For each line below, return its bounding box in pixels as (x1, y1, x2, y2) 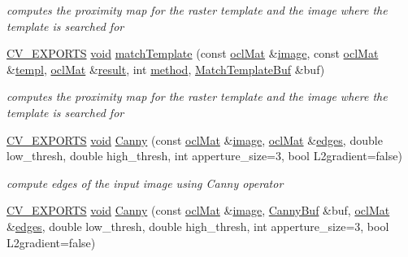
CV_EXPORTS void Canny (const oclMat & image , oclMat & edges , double (7, 131, 383, 148)
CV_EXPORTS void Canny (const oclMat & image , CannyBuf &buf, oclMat (7, 202, 390, 219)
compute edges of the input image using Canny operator (7, 174, 284, 191)
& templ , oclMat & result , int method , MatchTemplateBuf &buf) (7, 60, 325, 77)
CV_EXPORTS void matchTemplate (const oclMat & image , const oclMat (7, 45, 379, 62)
